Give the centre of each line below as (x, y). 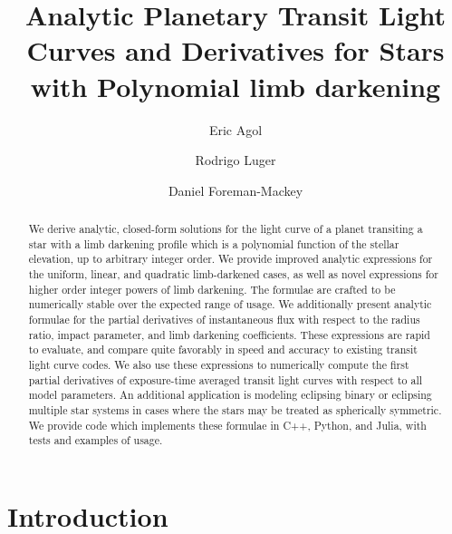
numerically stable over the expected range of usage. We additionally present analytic (230, 304)
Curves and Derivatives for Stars (236, 50)
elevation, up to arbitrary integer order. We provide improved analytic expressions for (231, 259)
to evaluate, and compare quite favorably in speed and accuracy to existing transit (223, 350)
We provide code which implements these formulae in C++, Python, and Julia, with (227, 425)
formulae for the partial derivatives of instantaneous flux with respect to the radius (224, 320)
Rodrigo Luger (236, 160)
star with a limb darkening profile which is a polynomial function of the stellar (214, 243)
